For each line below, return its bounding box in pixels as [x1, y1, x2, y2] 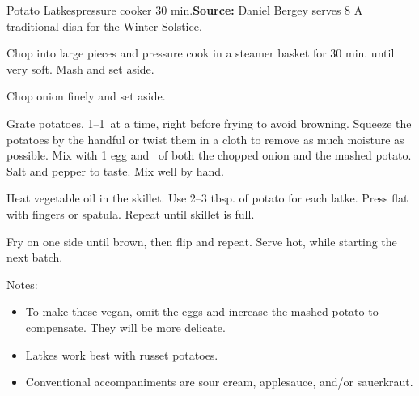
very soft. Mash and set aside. [6, 60, 154, 77]
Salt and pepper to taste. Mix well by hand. [6, 162, 224, 179]
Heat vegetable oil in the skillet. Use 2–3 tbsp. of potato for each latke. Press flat [6, 189, 408, 207]
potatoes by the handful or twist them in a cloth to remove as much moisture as [6, 130, 404, 147]
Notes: [6, 275, 38, 292]
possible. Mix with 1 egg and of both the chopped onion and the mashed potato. [6, 147, 412, 164]
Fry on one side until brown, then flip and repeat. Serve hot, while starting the [6, 232, 397, 249]
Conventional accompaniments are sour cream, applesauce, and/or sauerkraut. [25, 373, 413, 390]
